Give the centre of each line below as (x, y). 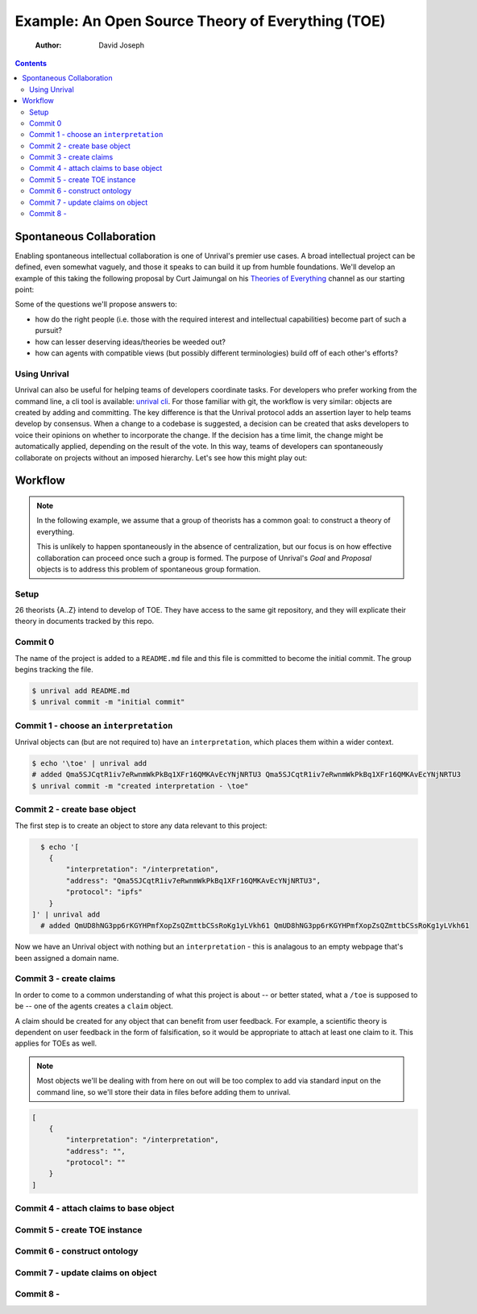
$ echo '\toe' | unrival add (89, 763)
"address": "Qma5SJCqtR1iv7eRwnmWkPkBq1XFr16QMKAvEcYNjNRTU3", (193, 880)
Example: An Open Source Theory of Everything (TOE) (200, 21)
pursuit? (48, 331)
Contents (31, 63)
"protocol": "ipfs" (104, 892)
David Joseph (122, 45)
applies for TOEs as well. (56, 1043)
